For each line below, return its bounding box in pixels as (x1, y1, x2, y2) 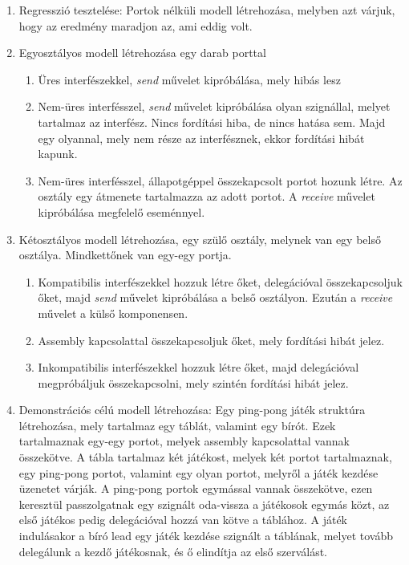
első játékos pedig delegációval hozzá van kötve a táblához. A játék (18, 511, 348, 528)
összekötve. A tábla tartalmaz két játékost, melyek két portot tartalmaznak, (18, 449, 392, 465)
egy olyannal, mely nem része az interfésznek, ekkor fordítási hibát (38, 129, 365, 146)
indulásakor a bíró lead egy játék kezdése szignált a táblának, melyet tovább (18, 527, 393, 544)
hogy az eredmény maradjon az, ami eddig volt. (18, 17, 253, 34)
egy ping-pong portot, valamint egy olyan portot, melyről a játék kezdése (18, 464, 379, 481)
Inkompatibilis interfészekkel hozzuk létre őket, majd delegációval (38, 359, 359, 376)
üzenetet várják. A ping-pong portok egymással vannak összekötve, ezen (18, 480, 373, 497)
